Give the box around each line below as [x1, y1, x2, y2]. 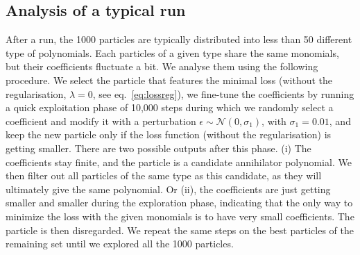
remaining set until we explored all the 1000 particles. [6, 236, 234, 251]
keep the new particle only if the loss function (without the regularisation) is [6, 127, 332, 142]
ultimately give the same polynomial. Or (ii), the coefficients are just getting [6, 181, 331, 196]
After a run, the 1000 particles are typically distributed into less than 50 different [6, 32, 352, 47]
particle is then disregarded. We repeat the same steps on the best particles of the [6, 222, 354, 237]
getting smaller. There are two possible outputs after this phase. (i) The [6, 140, 311, 155]
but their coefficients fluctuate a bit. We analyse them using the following [6, 59, 318, 74]
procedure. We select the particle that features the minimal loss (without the [6, 72, 333, 87]
